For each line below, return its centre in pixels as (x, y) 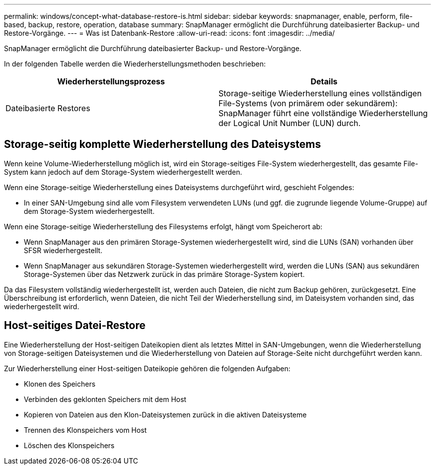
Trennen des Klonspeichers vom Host (85, 430)
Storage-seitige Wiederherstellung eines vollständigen (320, 93)
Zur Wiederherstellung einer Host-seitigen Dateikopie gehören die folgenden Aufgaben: (147, 368)
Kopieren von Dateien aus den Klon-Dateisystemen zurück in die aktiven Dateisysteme (165, 414)
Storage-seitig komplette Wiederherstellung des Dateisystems (163, 144)
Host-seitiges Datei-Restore (75, 326)
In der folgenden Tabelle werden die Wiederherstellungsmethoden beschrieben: (135, 64)
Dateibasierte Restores (48, 108)
